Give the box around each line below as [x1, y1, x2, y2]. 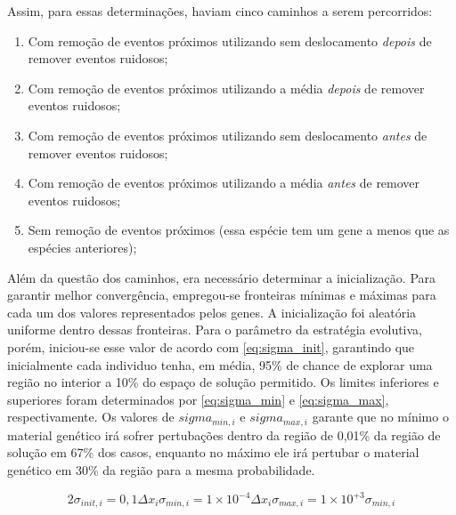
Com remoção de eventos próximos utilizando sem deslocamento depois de [28, 31, 432, 50]
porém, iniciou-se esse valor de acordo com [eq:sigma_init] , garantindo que [7, 337, 415, 356]
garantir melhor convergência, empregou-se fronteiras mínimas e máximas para [7, 286, 436, 304]
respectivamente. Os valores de [7, 407, 175, 426]
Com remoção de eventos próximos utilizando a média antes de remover [28, 173, 420, 192]
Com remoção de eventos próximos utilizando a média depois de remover [28, 78, 425, 97]
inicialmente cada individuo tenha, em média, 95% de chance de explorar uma [7, 355, 433, 374]
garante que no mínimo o [312, 407, 449, 426]
